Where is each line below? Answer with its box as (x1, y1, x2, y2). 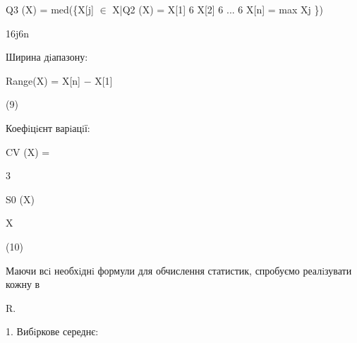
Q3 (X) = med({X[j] (6, 2, 94, 16)
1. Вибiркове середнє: (6, 324, 99, 339)
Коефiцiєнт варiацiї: (6, 120, 90, 135)
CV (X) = (6, 144, 50, 159)
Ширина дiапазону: (6, 49, 88, 64)
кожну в (6, 277, 40, 291)
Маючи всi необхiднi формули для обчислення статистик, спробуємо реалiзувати (6, 263, 352, 277)
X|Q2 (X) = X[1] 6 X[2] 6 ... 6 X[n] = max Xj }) (112, 2, 323, 16)
